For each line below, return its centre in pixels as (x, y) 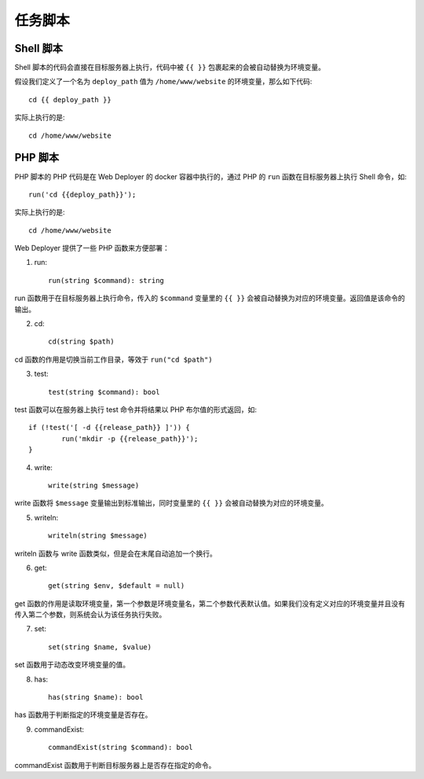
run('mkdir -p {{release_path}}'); (130, 439)
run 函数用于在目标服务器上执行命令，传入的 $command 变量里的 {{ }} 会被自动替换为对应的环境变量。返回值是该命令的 (210, 298)
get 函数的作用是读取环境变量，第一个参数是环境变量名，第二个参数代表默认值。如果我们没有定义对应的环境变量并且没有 (210, 603)
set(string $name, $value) (100, 647)
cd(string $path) (81, 342)
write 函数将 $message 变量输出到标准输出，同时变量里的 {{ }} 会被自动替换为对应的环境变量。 (172, 503)
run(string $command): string (106, 280)
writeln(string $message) (98, 536)
